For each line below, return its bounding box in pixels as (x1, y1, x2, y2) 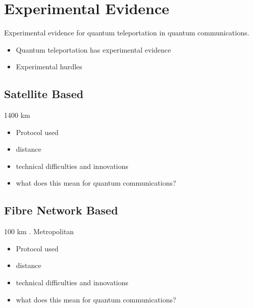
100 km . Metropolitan (4, 226, 74, 237)
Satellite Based (4, 86, 84, 102)
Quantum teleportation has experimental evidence (16, 44, 171, 55)
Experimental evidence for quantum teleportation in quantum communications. (4, 27, 249, 38)
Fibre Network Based (4, 202, 118, 218)
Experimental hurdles (16, 61, 82, 72)
